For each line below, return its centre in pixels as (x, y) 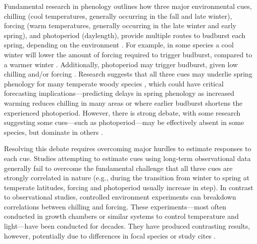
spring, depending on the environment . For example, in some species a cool (119, 45)
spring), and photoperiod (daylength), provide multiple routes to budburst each (125, 35)
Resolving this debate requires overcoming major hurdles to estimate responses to (128, 148)
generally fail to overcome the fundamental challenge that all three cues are (118, 168)
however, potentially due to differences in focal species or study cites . (110, 235)
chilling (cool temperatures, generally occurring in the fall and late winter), (118, 16)
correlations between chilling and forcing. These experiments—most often (115, 206)
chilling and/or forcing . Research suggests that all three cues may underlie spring (128, 74)
